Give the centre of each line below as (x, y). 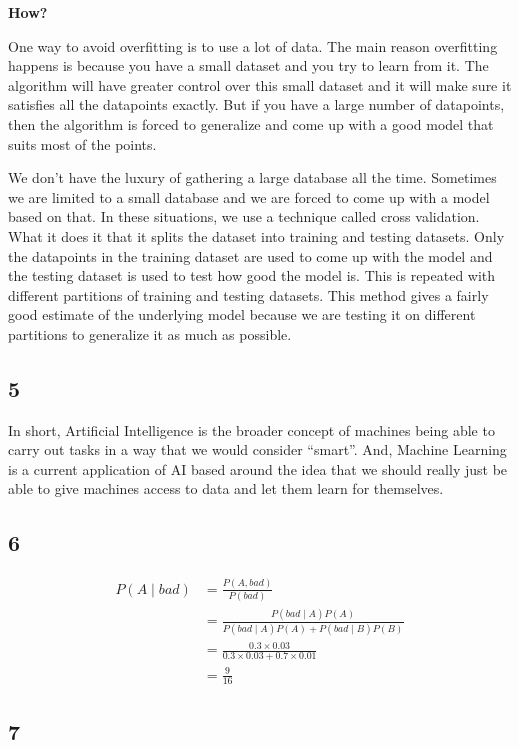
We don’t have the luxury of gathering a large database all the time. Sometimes (252, 177)
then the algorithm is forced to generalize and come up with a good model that (251, 123)
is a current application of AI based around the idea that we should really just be (258, 468)
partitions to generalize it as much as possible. (150, 333)
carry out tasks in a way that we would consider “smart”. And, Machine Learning (257, 449)
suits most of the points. (82, 143)
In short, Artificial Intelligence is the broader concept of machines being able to (251, 429)
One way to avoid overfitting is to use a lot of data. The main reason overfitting (253, 45)
